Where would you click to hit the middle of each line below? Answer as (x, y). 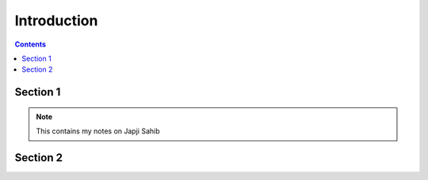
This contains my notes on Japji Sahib (98, 131)
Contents (31, 44)
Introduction (56, 21)
